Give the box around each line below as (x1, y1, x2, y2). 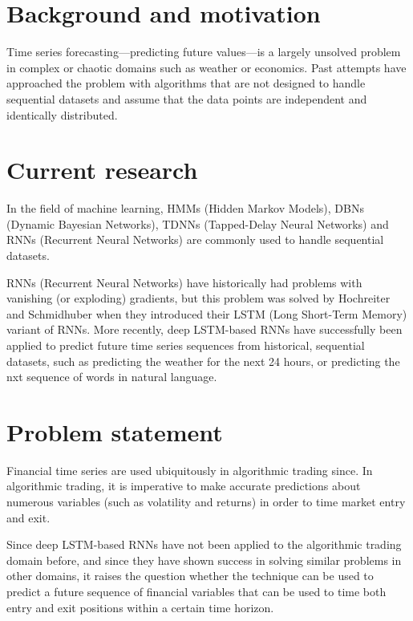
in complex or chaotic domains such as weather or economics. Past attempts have (6, 59, 407, 75)
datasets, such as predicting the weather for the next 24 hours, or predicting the (6, 352, 400, 369)
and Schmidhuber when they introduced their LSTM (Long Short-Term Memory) (6, 305, 407, 322)
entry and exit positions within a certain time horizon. (6, 599, 274, 615)
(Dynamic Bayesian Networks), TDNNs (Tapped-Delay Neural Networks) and (6, 215, 389, 232)
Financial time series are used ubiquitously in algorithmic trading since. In (6, 461, 373, 478)
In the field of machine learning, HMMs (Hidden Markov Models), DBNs (6, 200, 364, 217)
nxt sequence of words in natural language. (6, 368, 217, 385)
